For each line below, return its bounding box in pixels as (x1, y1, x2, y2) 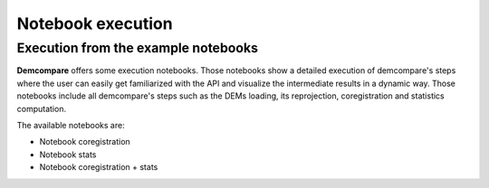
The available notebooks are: (16, 119, 126, 130)
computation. (16, 103, 67, 114)
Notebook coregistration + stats (39, 162, 158, 173)
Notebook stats (39, 149, 97, 160)
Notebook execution (16, 14, 173, 33)
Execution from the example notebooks (16, 40, 258, 56)
